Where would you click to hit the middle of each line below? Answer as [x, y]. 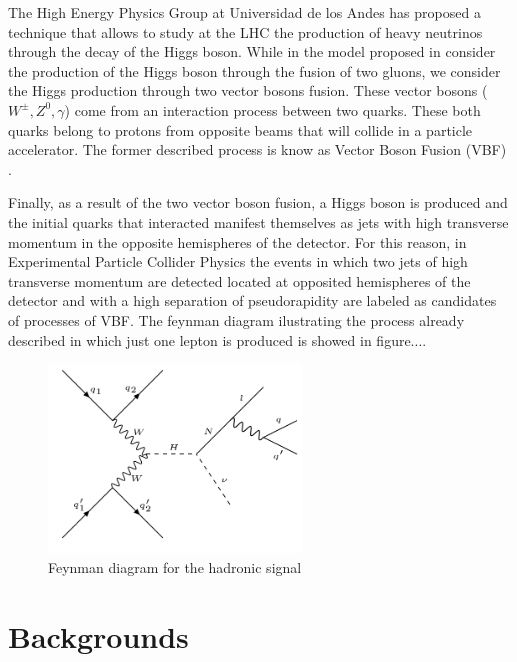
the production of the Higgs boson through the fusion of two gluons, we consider [254, 70]
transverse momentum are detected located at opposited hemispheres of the [239, 280]
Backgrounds [98, 635]
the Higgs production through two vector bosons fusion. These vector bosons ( [248, 90]
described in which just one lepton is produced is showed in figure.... [217, 339]
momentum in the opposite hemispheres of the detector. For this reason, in [237, 241]
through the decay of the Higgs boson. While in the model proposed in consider [252, 51]
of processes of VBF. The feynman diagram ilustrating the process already [236, 319]
